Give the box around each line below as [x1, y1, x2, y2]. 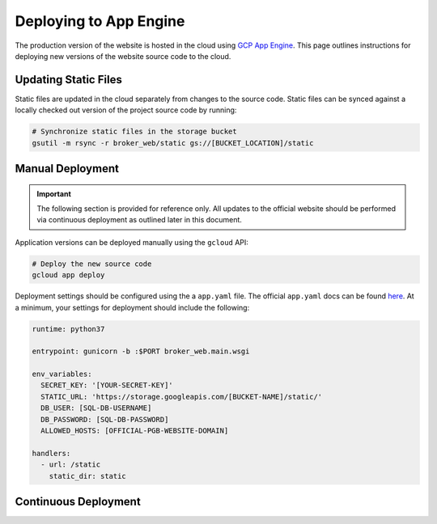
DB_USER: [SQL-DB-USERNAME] [40, 404, 152, 412]
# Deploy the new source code [32, 259, 152, 268]
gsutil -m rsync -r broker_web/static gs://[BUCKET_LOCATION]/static [32, 138, 314, 147]
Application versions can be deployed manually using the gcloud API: [15, 237, 248, 247]
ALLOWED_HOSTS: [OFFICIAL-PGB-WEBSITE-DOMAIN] [40, 426, 229, 436]
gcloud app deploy [32, 271, 105, 280]
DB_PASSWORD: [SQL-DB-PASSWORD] [40, 415, 169, 424]
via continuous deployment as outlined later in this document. [36, 215, 243, 225]
